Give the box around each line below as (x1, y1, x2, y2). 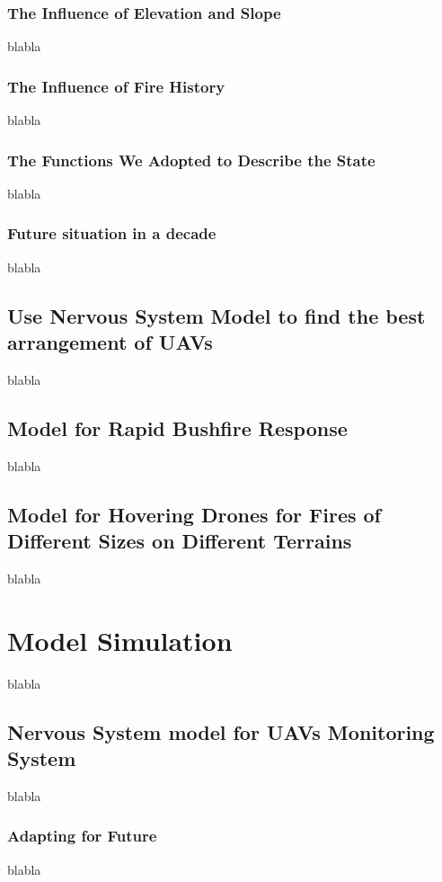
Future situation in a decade (7, 222, 217, 245)
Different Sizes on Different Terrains (7, 527, 352, 555)
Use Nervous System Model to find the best (7, 301, 426, 329)
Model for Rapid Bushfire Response (7, 414, 348, 441)
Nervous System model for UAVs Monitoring (7, 717, 435, 745)
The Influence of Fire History (7, 75, 225, 97)
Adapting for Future (7, 824, 157, 847)
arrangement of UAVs (7, 328, 213, 356)
